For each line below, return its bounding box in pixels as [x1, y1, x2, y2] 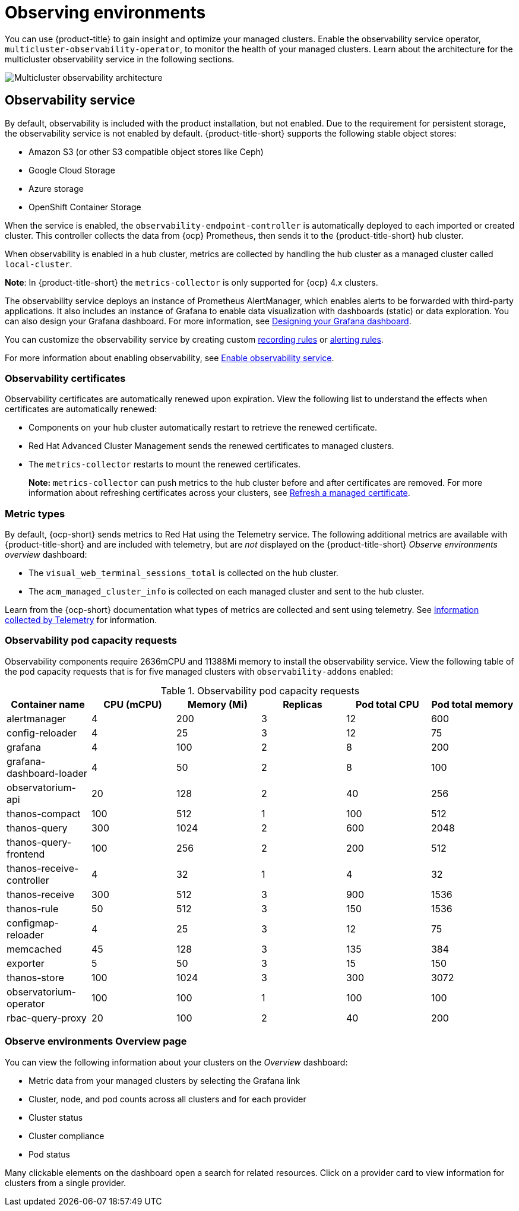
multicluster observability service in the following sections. [5, 53, 235, 64]
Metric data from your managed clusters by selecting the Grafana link [29, 1075, 300, 1086]
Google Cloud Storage [29, 165, 115, 175]
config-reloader [7, 726, 77, 739]
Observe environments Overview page [5, 1035, 187, 1048]
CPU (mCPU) [103, 698, 162, 710]
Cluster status [29, 1112, 83, 1123]
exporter [7, 957, 45, 969]
